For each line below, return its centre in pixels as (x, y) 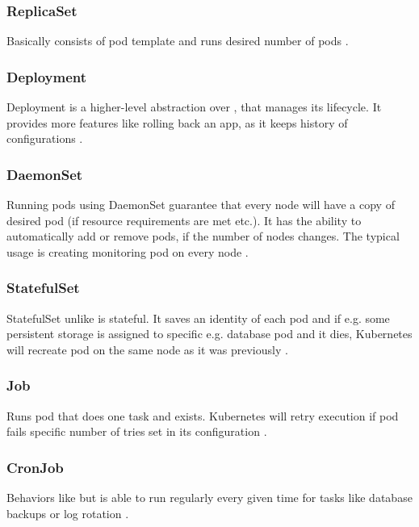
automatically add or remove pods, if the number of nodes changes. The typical (203, 236)
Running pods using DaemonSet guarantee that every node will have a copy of (201, 205)
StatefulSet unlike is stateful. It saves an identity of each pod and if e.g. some (198, 318)
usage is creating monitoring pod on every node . (128, 251)
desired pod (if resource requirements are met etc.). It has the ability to (184, 220)
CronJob (35, 467)
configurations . (45, 138)
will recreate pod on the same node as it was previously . (147, 349)
